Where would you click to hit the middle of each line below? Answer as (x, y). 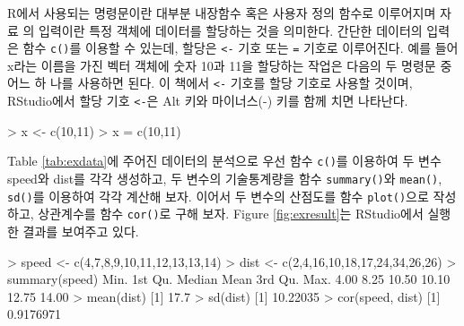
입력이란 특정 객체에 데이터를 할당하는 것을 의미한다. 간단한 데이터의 (231, 30)
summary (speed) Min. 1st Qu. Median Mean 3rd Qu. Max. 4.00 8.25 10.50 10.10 (229, 279)
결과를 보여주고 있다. (81, 231)
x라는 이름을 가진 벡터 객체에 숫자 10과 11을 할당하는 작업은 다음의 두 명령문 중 (230, 65)
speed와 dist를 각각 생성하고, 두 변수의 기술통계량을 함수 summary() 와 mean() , (225, 178)
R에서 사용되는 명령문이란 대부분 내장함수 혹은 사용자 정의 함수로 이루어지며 (222, 13)
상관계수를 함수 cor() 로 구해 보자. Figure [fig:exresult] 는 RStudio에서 (231, 214)
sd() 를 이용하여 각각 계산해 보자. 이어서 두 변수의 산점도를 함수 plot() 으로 (218, 196)
